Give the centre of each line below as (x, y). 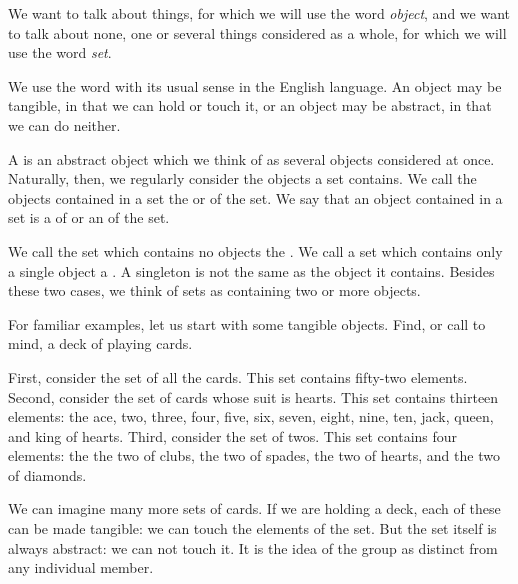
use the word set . (60, 52)
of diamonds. (47, 474)
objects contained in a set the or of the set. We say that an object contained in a (255, 197)
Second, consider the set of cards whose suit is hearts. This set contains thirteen (253, 396)
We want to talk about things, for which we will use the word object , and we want (259, 13)
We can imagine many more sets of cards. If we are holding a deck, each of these (254, 508)
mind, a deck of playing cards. (100, 343)
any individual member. (81, 567)
